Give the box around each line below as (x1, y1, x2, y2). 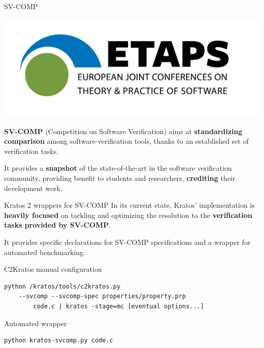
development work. (4, 182, 62, 193)
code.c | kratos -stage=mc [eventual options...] (33, 302, 204, 310)
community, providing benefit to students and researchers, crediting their (4, 172, 236, 183)
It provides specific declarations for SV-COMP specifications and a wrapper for (4, 236, 251, 247)
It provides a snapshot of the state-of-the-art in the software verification (4, 163, 232, 173)
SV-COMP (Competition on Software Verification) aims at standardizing (4, 125, 243, 136)
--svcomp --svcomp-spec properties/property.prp (18, 293, 186, 300)
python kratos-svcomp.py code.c (4, 337, 113, 344)
